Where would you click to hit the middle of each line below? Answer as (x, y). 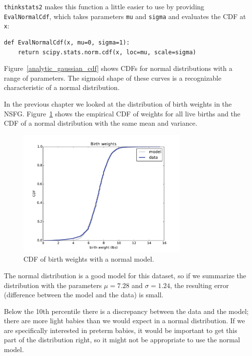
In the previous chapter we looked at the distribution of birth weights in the (118, 103)
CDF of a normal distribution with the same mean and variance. (101, 123)
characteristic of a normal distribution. (62, 87)
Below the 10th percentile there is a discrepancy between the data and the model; (126, 311)
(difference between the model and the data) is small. (84, 295)
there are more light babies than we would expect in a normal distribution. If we (125, 321)
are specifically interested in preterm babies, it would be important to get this (121, 330)
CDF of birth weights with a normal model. (89, 259)
